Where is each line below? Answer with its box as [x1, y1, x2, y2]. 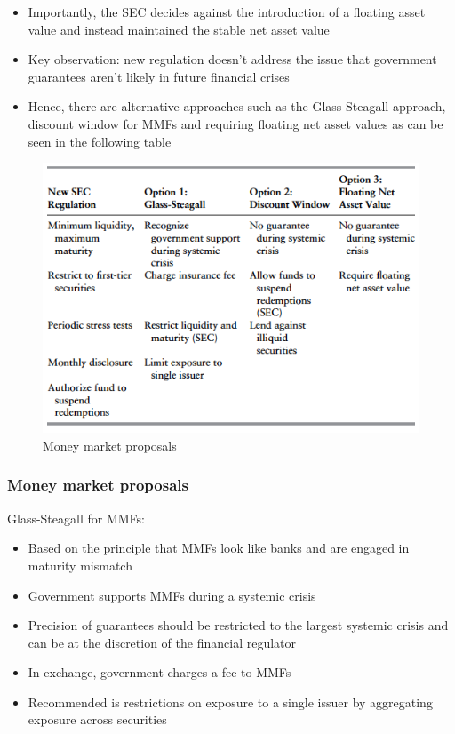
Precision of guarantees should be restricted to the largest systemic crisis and [28, 616, 449, 634]
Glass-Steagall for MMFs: [7, 508, 145, 527]
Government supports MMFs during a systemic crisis [28, 586, 316, 604]
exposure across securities [28, 710, 167, 729]
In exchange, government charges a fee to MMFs [28, 663, 291, 682]
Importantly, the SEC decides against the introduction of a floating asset [28, 3, 426, 20]
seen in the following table [28, 132, 172, 150]
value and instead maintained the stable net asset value [28, 20, 330, 38]
